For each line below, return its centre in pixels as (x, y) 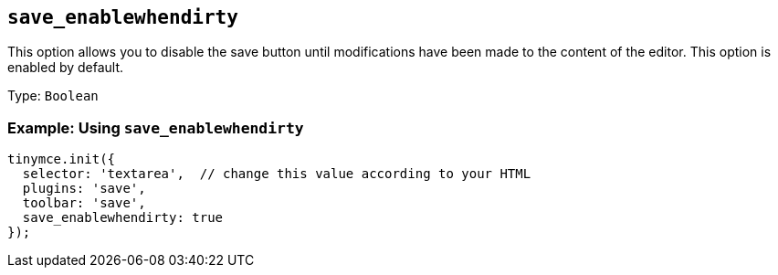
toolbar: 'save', (84, 203)
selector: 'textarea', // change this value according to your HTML (277, 174)
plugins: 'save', (84, 189)
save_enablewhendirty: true (123, 218)
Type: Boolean (53, 96)
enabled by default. (66, 68)
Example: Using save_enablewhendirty (156, 127)
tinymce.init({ (62, 159)
